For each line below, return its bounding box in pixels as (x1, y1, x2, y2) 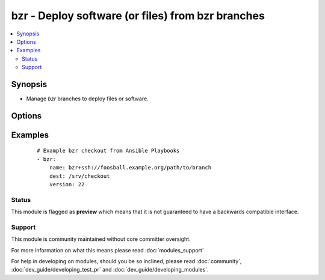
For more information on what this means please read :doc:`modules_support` (11, 246, 204, 254)
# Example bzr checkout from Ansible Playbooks (37, 147, 180, 154)
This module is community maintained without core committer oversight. (11, 236, 191, 243)
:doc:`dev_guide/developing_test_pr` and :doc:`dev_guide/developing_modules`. (11, 266, 209, 273)
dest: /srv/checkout (49, 172, 110, 180)
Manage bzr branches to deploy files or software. (26, 95, 149, 102)
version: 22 (49, 181, 85, 187)
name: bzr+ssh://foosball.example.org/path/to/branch (49, 164, 212, 171)
